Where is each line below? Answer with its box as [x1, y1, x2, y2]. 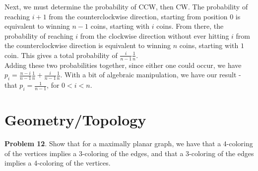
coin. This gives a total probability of [4, 50, 118, 60]
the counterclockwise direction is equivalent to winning [4, 40, 171, 51]
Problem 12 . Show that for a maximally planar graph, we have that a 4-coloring [4, 138, 253, 149]
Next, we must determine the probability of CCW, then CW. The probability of [4, 1, 248, 11]
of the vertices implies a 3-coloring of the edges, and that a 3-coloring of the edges [4, 148, 254, 158]
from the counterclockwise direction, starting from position [49, 11, 228, 21]
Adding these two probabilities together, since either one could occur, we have [4, 59, 242, 70]
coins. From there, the [156, 21, 224, 31]
